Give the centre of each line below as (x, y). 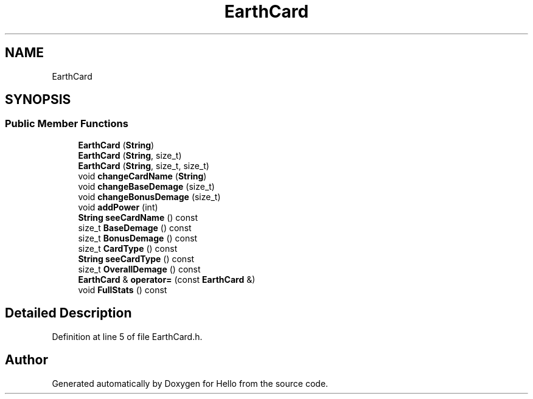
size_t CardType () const (128, 248)
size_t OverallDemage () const (139, 269)
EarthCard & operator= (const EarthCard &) (167, 279)
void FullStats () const (123, 290)
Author (26, 360)
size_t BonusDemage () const (138, 238)
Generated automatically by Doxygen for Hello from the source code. (190, 383)
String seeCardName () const (138, 217)
